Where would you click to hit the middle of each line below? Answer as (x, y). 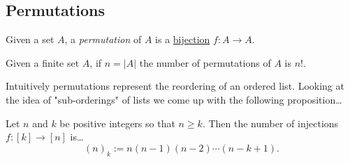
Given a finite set (43, 62)
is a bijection (183, 39)
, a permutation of (103, 39)
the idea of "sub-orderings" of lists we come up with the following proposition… (174, 99)
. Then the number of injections (270, 123)
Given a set (30, 39)
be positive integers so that (117, 123)
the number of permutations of (205, 62)
